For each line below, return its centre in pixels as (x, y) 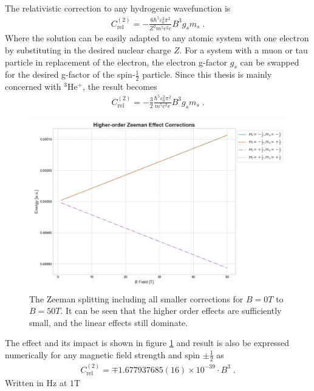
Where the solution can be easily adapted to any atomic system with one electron (157, 38)
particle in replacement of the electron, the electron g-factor (116, 62)
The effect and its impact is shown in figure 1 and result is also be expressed (147, 343)
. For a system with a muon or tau (244, 49)
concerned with (33, 87)
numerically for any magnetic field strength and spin (103, 354)
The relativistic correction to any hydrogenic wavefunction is (118, 8)
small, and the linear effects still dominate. (109, 322)
